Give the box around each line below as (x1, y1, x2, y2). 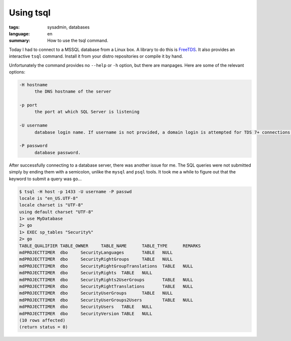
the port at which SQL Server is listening (34, 109, 140, 115)
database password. (34, 150, 81, 155)
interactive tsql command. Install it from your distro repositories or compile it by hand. (9, 53, 183, 59)
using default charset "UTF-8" (19, 209, 94, 215)
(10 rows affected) (19, 317, 65, 323)
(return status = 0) (19, 325, 68, 330)
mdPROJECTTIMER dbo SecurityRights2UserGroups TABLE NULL (19, 277, 194, 282)
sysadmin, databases (47, 24, 90, 30)
